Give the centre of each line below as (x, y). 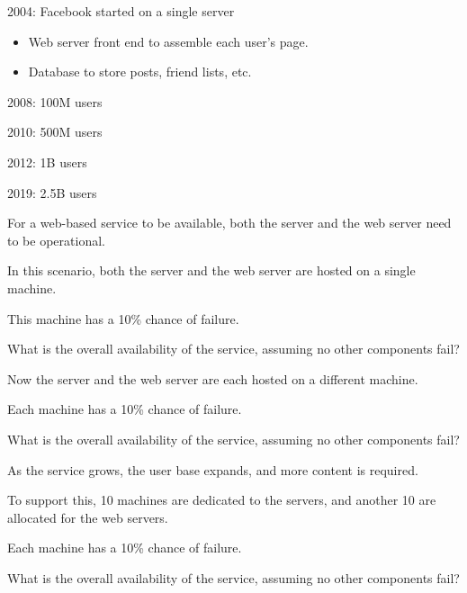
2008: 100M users (55, 101)
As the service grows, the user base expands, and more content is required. (213, 469)
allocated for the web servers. (88, 517)
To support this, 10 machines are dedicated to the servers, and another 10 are (222, 500)
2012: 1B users (47, 162)
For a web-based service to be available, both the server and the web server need (229, 223)
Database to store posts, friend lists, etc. (140, 72)
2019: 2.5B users (52, 192)
